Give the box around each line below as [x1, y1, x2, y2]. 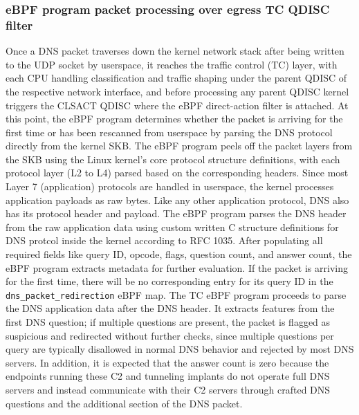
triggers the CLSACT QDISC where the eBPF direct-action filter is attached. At [6, 98, 349, 112]
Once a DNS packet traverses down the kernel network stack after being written [6, 44, 344, 58]
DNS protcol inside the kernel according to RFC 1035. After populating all [6, 233, 323, 248]
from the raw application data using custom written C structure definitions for [6, 219, 339, 234]
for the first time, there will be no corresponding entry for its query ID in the [6, 274, 333, 288]
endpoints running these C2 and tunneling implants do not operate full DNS [6, 369, 330, 383]
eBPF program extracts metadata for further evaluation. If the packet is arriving [6, 260, 348, 275]
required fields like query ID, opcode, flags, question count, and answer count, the [6, 247, 352, 261]
